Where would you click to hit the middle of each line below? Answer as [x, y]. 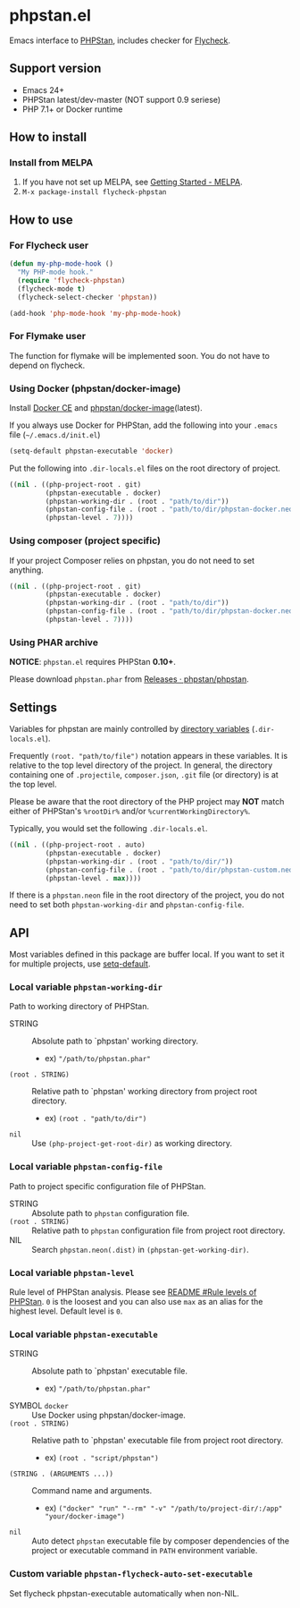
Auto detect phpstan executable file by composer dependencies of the [161, 1541]
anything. [27, 570]
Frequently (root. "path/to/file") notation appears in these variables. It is [149, 756]
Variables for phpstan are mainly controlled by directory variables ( [132, 729]
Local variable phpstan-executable [83, 1334]
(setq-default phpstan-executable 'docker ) [92, 451]
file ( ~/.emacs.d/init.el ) [55, 434]
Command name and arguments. [92, 1491]
